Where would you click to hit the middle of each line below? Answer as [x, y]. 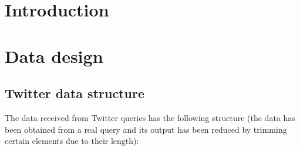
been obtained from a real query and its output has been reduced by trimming [146, 129]
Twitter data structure [75, 93]
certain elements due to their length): [72, 141]
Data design [54, 56]
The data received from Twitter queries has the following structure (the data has [150, 117]
